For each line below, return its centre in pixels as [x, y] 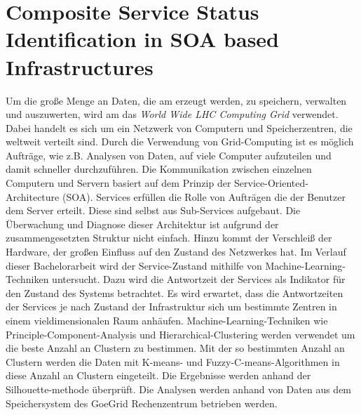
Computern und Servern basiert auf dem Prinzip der [118, 183]
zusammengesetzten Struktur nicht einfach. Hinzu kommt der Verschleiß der [169, 238]
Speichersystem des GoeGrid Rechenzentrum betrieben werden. [142, 403]
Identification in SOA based [143, 39]
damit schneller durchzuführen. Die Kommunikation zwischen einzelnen [159, 169]
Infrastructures [80, 66]
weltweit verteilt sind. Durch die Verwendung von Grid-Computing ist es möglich [180, 141]
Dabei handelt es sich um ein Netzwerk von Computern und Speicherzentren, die [179, 127]
